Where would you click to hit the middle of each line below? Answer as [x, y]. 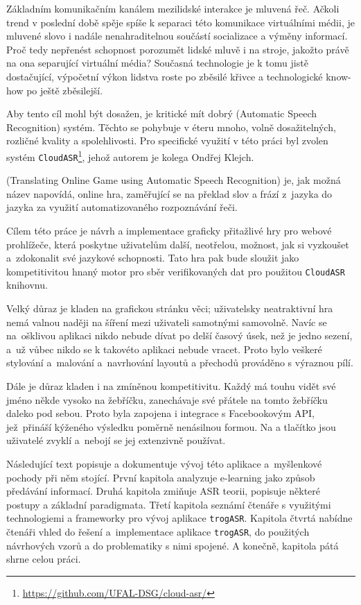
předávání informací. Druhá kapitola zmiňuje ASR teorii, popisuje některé [163, 491]
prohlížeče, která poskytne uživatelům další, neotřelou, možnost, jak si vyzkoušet [178, 244]
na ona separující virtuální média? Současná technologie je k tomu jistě [157, 63]
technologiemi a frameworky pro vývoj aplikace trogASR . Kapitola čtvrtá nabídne [179, 518]
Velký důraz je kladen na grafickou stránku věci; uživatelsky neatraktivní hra [170, 308]
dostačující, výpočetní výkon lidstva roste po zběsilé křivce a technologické [165, 76]
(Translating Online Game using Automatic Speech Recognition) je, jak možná [174, 180]
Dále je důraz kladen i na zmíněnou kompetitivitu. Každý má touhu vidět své [171, 386]
